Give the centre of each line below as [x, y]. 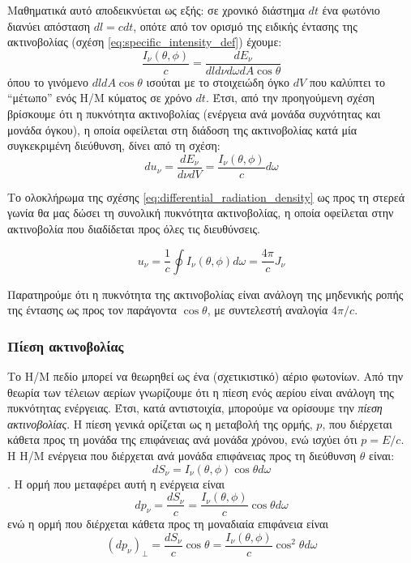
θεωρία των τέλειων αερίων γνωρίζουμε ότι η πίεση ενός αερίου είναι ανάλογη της [201, 392]
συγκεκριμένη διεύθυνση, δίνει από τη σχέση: [114, 145]
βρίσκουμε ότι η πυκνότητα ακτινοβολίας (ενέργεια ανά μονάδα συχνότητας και [194, 114]
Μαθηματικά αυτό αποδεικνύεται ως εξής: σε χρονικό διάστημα [156, 10]
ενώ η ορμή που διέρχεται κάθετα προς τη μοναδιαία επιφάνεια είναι [168, 524]
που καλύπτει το [347, 81]
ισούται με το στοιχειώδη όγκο [218, 81]
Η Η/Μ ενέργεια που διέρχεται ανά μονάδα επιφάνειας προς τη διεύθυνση [182, 456]
